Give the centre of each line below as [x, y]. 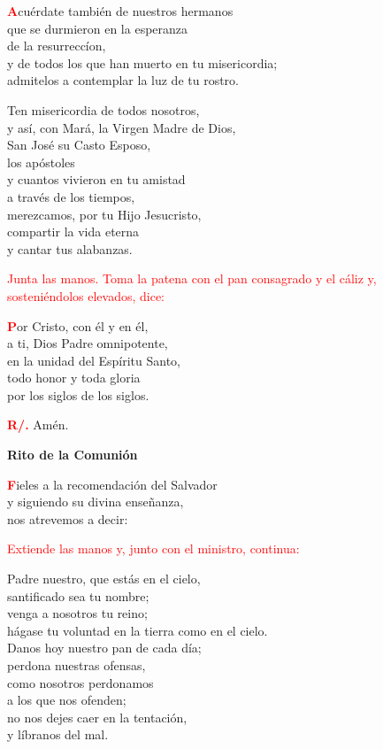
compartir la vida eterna [73, 232]
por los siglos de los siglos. [78, 394]
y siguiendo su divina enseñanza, [96, 502]
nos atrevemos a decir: [68, 518]
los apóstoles [41, 162]
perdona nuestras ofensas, [77, 665]
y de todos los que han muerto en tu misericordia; [142, 62]
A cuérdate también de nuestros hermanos [120, 11]
